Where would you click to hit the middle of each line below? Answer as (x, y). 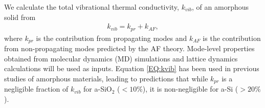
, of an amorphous (220, 7)
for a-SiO (98, 89)
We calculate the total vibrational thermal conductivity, (92, 7)
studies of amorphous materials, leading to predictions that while (106, 78)
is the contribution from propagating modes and (112, 38)
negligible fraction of (36, 89)
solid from (20, 17)
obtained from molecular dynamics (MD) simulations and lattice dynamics (121, 58)
